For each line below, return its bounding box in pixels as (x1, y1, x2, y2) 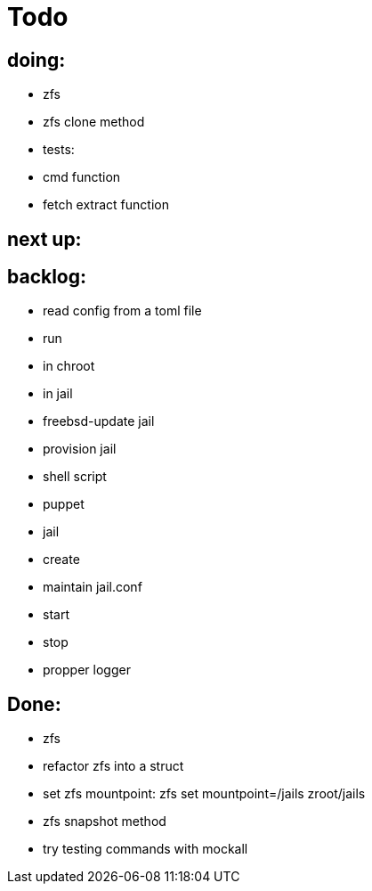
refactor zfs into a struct (43, 758, 184, 774)
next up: (7, 227, 82, 250)
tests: (43, 142, 75, 158)
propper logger (43, 662, 131, 678)
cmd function (43, 169, 121, 185)
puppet (43, 496, 85, 512)
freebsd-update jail (43, 413, 155, 429)
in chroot (43, 358, 95, 374)
